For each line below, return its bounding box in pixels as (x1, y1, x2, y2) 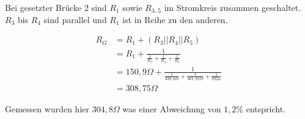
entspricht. (246, 103, 285, 115)
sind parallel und (43, 13, 107, 25)
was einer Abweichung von (122, 103, 221, 115)
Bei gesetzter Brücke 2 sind (5, 1, 107, 13)
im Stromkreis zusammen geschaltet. (164, 1, 301, 13)
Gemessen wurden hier (5, 103, 89, 115)
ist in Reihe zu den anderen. (122, 13, 228, 25)
